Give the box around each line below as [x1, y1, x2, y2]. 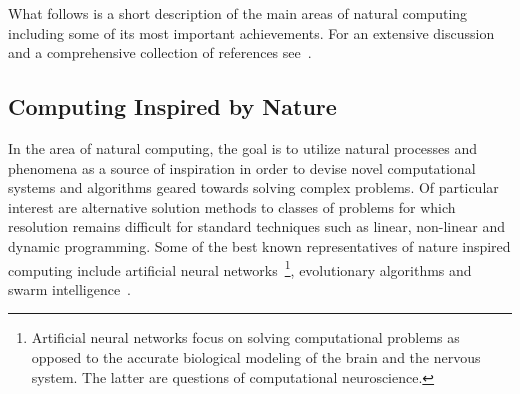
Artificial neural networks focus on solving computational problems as [31, 327, 460, 348]
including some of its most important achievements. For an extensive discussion [8, 22, 495, 43]
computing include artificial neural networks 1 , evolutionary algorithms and [8, 256, 472, 280]
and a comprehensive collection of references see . [8, 42, 312, 63]
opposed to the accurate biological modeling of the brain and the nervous [31, 346, 481, 367]
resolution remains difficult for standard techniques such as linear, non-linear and [8, 216, 505, 237]
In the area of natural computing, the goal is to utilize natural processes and [8, 137, 478, 158]
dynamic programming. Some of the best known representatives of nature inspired [8, 235, 511, 256]
